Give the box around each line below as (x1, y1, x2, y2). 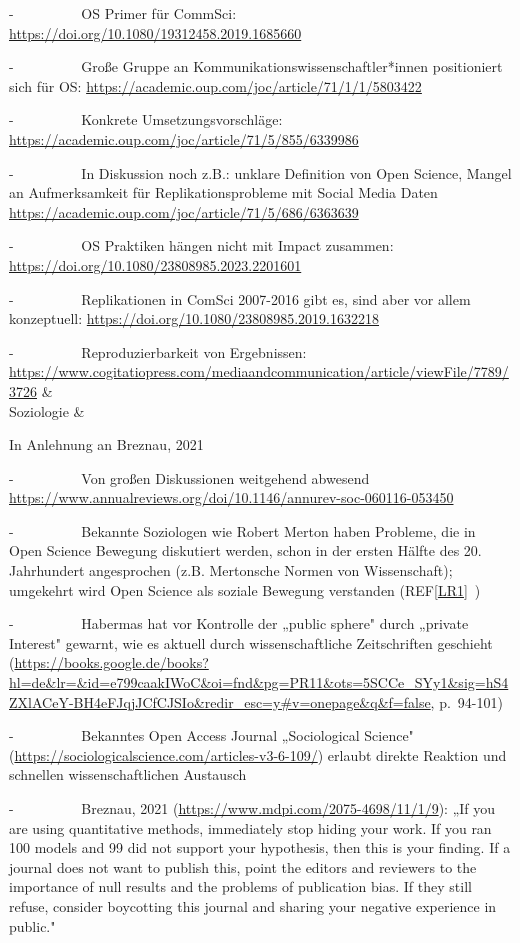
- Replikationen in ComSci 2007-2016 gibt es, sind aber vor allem (9, 288, 471, 309)
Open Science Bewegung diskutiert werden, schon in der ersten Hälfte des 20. (9, 540, 482, 561)
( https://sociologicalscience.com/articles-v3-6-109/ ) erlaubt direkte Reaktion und (9, 744, 507, 765)
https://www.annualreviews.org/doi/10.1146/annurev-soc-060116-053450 (9, 487, 454, 508)
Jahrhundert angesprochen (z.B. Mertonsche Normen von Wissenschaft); (9, 560, 453, 581)
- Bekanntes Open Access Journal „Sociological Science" (9, 725, 414, 746)
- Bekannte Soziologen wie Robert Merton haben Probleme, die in (9, 520, 476, 541)
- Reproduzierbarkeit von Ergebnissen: (9, 341, 307, 362)
